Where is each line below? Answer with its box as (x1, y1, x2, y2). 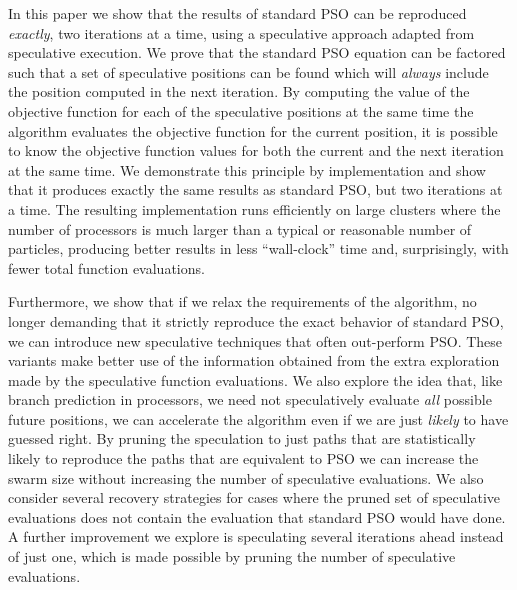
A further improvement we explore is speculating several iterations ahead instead (8, 526, 504, 547)
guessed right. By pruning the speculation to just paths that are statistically (8, 428, 476, 449)
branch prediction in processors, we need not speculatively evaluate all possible (8, 389, 492, 410)
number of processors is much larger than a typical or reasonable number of (8, 218, 472, 239)
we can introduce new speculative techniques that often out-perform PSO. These (8, 330, 503, 351)
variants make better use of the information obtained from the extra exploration (8, 350, 500, 371)
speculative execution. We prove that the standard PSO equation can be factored (8, 42, 506, 63)
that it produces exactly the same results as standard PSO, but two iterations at (8, 179, 503, 200)
